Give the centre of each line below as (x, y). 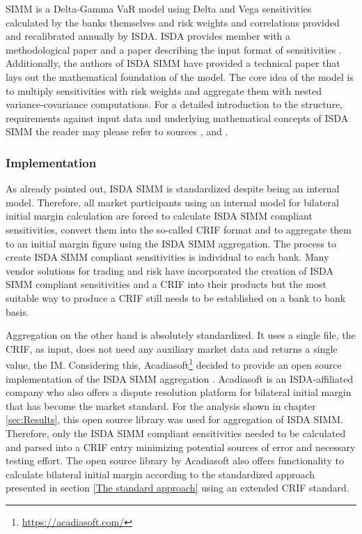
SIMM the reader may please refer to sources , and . (117, 131)
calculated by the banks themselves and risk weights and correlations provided (173, 22)
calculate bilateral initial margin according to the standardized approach (160, 474)
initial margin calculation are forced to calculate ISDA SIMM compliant (159, 216)
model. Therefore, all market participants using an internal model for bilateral (172, 202)
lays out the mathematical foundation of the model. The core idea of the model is (180, 76)
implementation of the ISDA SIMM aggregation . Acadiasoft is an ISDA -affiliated (180, 378)
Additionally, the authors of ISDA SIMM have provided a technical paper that (173, 63)
